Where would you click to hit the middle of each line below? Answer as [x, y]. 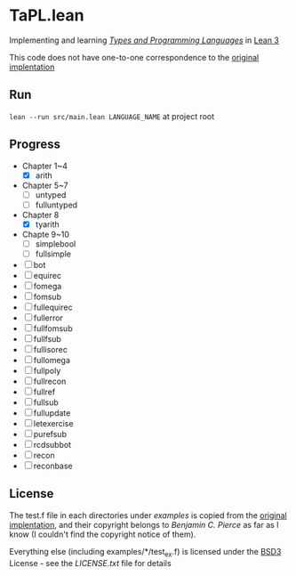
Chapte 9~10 [45, 234]
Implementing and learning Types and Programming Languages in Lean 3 [144, 40]
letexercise [53, 423]
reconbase [53, 466]
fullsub [46, 402]
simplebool [56, 243]
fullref [44, 392]
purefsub [50, 434]
